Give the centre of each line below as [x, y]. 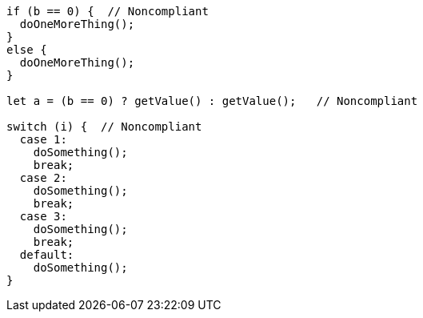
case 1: [43, 139]
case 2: [43, 178]
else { [27, 50]
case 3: [43, 216]
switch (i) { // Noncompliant [104, 127]
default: [47, 255]
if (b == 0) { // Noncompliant [108, 11]
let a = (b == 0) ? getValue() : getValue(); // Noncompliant [212, 101]
